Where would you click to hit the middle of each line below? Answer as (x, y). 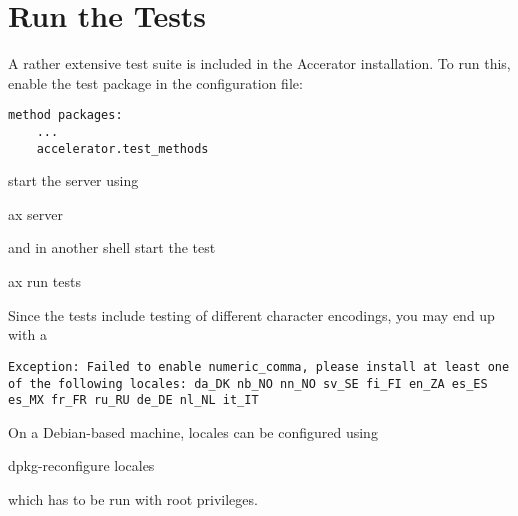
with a (27, 334)
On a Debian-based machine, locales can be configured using (193, 431)
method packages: (65, 115)
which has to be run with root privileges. (133, 499)
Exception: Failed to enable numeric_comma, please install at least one (259, 366)
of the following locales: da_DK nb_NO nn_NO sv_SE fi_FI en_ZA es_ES (248, 383)
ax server (35, 213)
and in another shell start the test (112, 247)
